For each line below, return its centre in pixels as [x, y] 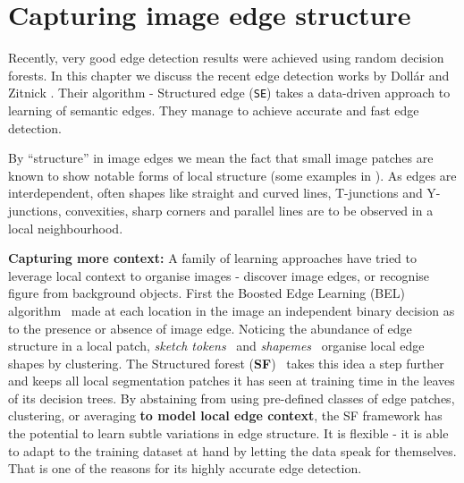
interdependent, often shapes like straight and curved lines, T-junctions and [215, 193]
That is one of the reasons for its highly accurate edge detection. [185, 468]
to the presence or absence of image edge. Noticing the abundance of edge [210, 328]
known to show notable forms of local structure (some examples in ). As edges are [232, 175]
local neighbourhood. [66, 228]
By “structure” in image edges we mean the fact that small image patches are [221, 158]
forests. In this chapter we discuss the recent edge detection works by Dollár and [229, 75]
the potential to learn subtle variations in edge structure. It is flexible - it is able [228, 433]
